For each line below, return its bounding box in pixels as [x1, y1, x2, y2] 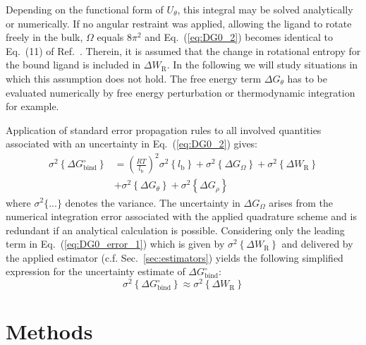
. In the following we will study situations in [166, 57, 358, 72]
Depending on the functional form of [6, 2, 164, 16]
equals [97, 30, 124, 44]
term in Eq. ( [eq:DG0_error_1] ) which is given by [6, 236, 225, 251]
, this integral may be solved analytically [177, 2, 353, 16]
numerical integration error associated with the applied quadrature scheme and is [6, 209, 357, 224]
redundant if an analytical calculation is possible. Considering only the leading [6, 222, 345, 237]
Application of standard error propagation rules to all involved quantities [6, 122, 322, 137]
